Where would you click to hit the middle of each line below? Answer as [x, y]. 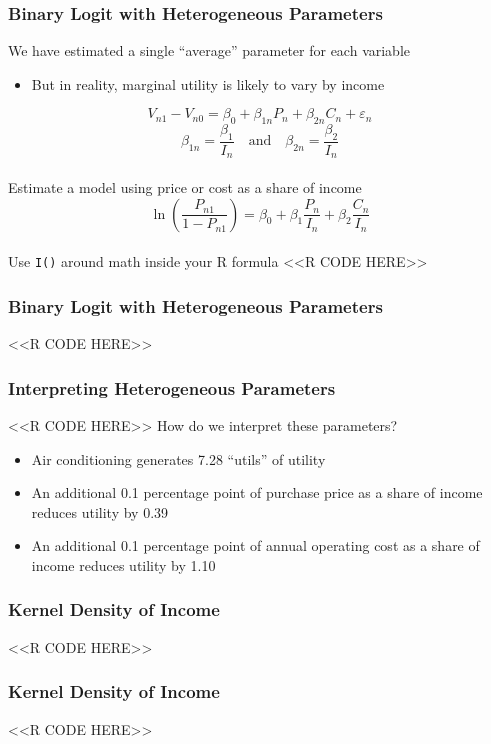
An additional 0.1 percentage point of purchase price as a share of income [257, 492]
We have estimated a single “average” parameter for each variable [209, 50]
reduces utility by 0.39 [100, 511]
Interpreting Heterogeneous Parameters [172, 387]
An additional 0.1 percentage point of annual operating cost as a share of [255, 545]
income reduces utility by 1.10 [123, 564]
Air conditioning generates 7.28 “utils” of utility [178, 458]
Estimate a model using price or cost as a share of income [185, 187]
